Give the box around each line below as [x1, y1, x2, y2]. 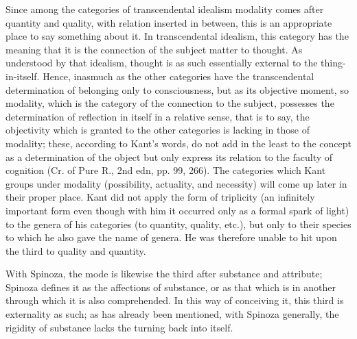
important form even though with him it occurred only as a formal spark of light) [5, 203, 349, 217]
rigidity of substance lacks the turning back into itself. [5, 320, 233, 334]
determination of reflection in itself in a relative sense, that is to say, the [5, 109, 310, 123]
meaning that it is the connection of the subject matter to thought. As [5, 42, 303, 56]
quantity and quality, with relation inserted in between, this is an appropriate [5, 15, 332, 29]
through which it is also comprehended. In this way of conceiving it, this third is [5, 293, 344, 307]
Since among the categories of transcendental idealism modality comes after [5, 2, 324, 16]
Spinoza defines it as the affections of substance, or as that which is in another [5, 279, 336, 294]
